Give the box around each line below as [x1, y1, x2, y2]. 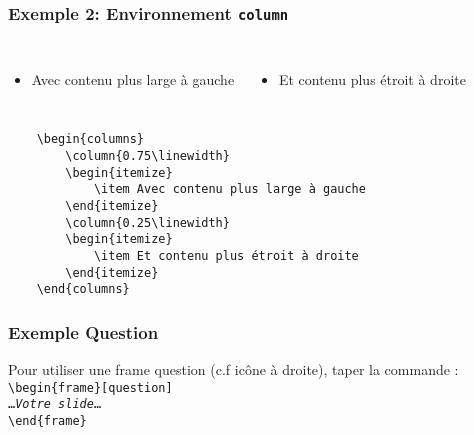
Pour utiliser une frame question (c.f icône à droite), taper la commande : [8, 359, 459, 380]
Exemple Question [8, 319, 159, 344]
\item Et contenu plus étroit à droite [93, 248, 359, 263]
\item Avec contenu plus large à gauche [93, 182, 366, 197]
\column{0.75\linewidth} [65, 149, 230, 164]
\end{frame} [8, 414, 87, 429]
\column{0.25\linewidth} [65, 215, 230, 230]
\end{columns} [36, 282, 130, 297]
